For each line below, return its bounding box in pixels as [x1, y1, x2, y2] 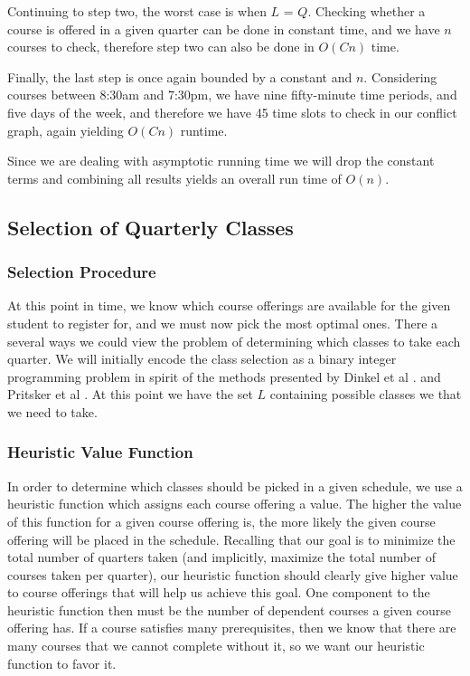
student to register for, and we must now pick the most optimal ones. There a [7, 313, 438, 332]
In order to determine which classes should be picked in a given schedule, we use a [7, 476, 463, 495]
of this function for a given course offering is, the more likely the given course [7, 511, 436, 530]
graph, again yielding [7, 120, 124, 139]
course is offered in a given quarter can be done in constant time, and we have [7, 19, 440, 38]
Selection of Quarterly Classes [7, 213, 294, 241]
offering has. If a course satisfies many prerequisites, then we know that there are [7, 618, 456, 637]
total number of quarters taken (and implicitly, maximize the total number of [7, 547, 436, 567]
